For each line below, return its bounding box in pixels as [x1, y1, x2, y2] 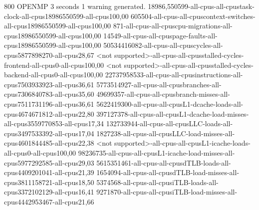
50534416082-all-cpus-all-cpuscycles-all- [103, 40, 223, 50]
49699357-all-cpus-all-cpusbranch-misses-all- [96, 89, 230, 99]
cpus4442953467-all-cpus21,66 [4, 196, 94, 207]
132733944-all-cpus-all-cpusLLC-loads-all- [106, 118, 233, 129]
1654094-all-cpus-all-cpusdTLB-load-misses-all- [96, 167, 240, 178]
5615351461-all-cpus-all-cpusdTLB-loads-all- [96, 157, 231, 168]
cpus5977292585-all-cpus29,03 [4, 157, 94, 168]
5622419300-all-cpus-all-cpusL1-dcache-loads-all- [96, 98, 244, 109]
